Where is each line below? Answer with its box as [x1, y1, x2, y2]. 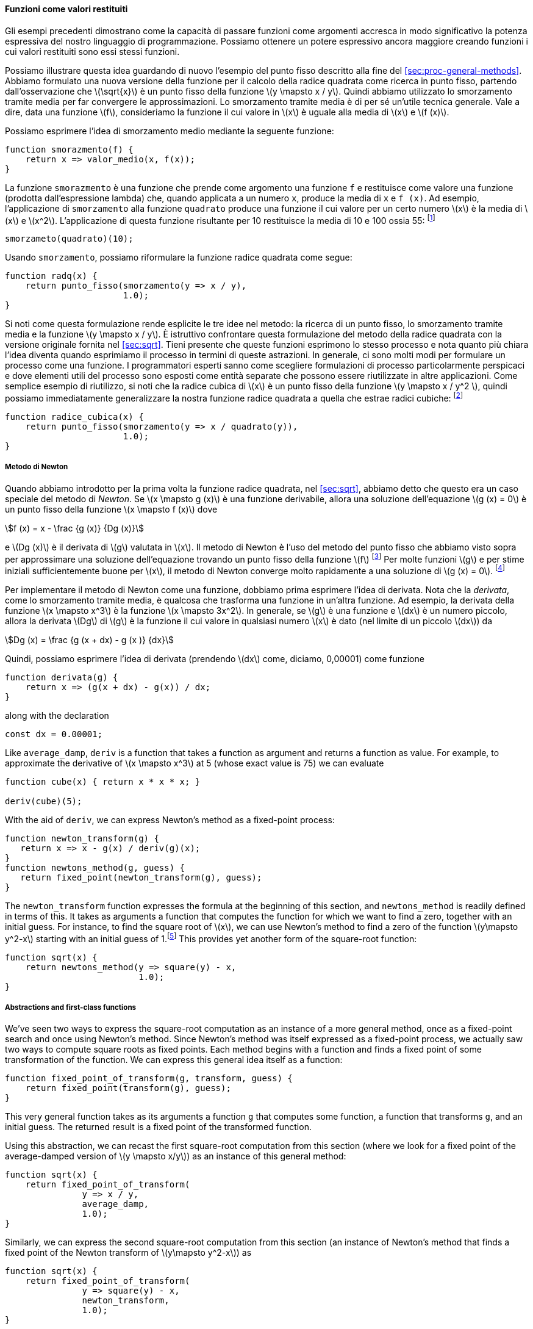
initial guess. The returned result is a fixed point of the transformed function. [5, 1122, 312, 1133]
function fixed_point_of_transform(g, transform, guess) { [5, 1073, 293, 1084]
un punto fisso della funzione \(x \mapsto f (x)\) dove [5, 503, 218, 514]
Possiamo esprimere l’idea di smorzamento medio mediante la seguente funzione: [5, 125, 334, 136]
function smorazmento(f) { [5, 144, 134, 154]
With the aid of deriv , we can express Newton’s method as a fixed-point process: [5, 815, 335, 826]
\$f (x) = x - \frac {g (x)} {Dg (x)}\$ [5, 522, 144, 533]
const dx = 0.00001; [5, 729, 103, 740]
